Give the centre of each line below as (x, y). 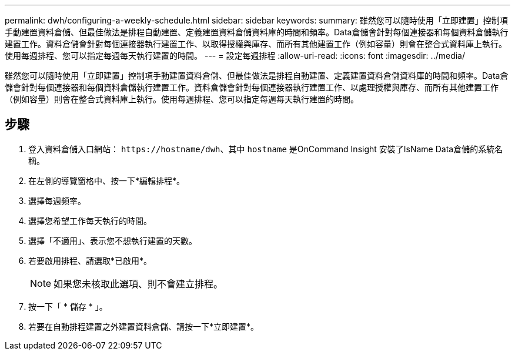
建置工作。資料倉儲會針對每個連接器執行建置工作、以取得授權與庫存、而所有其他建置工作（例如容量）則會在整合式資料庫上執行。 (256, 44)
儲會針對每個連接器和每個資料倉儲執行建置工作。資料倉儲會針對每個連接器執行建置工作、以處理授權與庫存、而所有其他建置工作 (252, 87)
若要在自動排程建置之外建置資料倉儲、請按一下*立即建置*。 (144, 326)
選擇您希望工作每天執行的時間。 (90, 220)
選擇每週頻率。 (57, 200)
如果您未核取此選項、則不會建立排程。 (138, 284)
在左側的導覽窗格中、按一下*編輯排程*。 (107, 180)
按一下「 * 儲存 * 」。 (68, 306)
